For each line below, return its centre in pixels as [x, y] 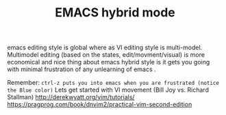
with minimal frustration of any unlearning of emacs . [81, 69]
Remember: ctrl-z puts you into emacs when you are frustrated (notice [113, 83]
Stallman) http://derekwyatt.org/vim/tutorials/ [71, 97]
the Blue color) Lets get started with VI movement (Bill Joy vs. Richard [108, 90]
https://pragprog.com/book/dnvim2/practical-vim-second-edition [100, 105]
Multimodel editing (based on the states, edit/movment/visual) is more [106, 55]
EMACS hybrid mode [115, 13]
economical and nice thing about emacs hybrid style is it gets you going [109, 62]
